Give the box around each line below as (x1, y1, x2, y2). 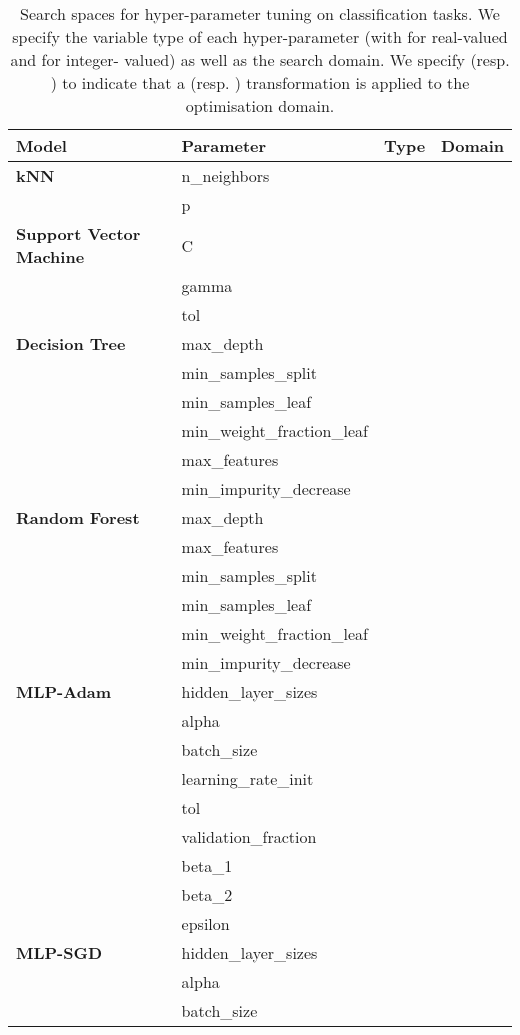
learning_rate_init (181, 767, 314, 790)
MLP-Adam (16, 680, 112, 703)
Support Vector (16, 222, 141, 245)
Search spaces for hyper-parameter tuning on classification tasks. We (20, 2, 500, 25)
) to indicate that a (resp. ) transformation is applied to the (50, 71, 470, 94)
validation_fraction (181, 825, 317, 848)
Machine (16, 245, 85, 268)
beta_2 (181, 883, 233, 906)
